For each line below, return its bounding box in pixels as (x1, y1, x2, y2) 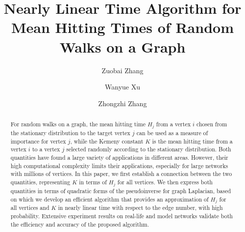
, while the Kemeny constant (70, 137, 144, 145)
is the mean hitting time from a (152, 137, 233, 145)
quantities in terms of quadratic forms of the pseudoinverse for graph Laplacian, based (10, 186, 231, 195)
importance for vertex (10, 137, 66, 145)
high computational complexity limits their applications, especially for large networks (10, 161, 228, 170)
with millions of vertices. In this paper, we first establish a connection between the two (10, 170, 232, 178)
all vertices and (10, 203, 49, 212)
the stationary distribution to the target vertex (10, 129, 130, 137)
